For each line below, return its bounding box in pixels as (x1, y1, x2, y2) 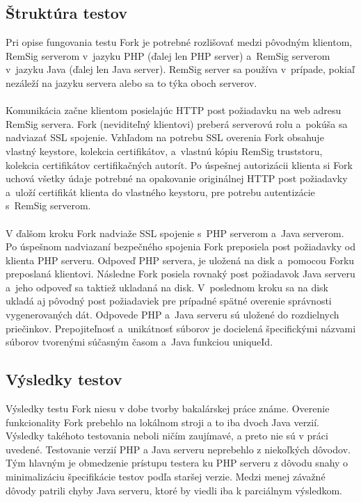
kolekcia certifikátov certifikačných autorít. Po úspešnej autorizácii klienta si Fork (6, 157, 353, 172)
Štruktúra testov (6, 2, 127, 24)
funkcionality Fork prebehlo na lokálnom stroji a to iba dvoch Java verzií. (6, 414, 320, 429)
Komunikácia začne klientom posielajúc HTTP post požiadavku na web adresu (6, 103, 342, 118)
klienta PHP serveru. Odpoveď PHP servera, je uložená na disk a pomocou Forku (6, 252, 355, 267)
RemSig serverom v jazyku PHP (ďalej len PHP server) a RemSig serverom (6, 48, 330, 63)
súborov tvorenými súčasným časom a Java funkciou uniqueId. (6, 334, 273, 349)
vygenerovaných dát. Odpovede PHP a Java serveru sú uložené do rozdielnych (6, 307, 339, 322)
